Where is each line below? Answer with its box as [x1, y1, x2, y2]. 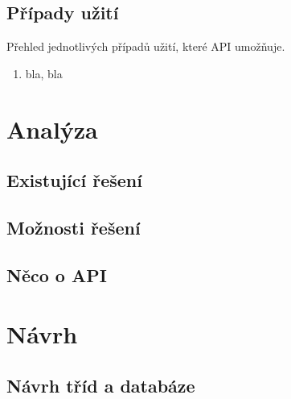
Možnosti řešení [6, 214, 141, 239]
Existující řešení [6, 168, 142, 193]
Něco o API [6, 262, 107, 287]
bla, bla [25, 64, 63, 81]
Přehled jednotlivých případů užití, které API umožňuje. [6, 38, 285, 55]
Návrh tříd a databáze [6, 372, 195, 397]
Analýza [6, 112, 98, 145]
